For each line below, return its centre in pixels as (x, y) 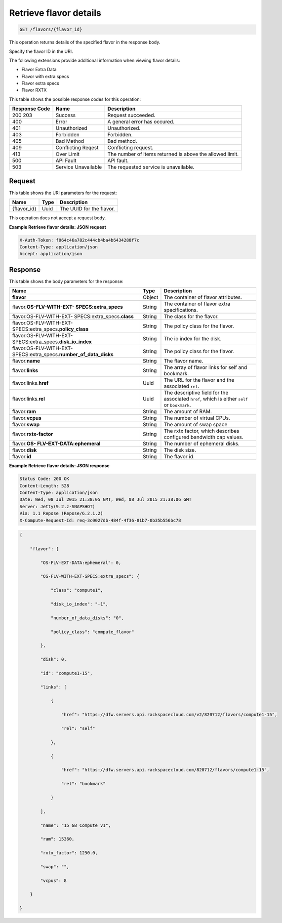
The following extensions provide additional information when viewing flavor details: (95, 60)
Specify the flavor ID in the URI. (41, 51)
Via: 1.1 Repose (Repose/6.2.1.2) (61, 513)
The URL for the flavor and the (199, 380)
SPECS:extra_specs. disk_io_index (52, 342)
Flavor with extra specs (45, 76)
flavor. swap (26, 425)
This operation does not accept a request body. (58, 218)
